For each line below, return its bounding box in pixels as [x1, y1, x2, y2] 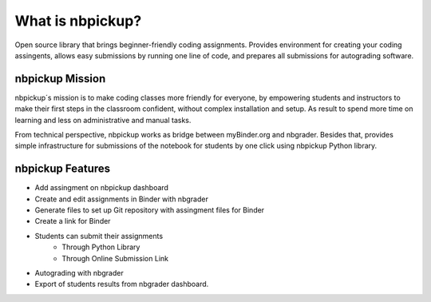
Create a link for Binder [34, 217, 111, 226]
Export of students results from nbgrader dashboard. [34, 280, 209, 289]
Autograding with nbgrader [34, 268, 124, 278]
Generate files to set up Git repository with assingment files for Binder [34, 205, 265, 215]
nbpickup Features [14, 162, 111, 176]
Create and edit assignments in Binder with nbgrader [34, 194, 209, 204]
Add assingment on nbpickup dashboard [34, 183, 169, 193]
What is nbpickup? [14, 12, 142, 30]
